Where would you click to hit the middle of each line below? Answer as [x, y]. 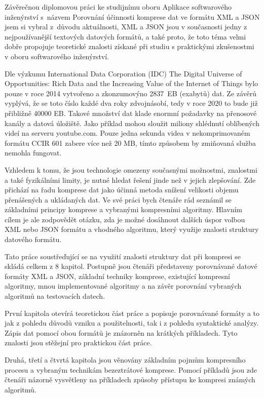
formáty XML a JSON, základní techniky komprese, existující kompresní [117, 276]
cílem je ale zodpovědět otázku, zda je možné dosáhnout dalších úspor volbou [125, 219]
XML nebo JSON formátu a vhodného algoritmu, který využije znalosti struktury [132, 229]
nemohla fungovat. [33, 153]
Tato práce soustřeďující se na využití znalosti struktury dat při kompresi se [123, 256]
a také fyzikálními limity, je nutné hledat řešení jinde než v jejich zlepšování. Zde [130, 180]
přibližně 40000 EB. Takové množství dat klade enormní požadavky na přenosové [131, 113]
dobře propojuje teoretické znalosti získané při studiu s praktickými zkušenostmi [129, 46]
